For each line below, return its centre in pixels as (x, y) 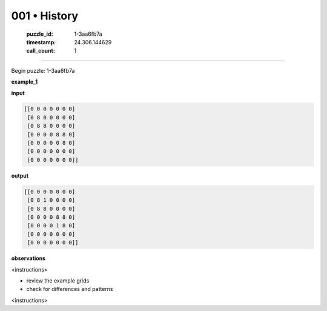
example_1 (25, 82)
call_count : (41, 51)
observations (28, 258)
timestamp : (41, 42)
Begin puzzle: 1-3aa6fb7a (43, 70)
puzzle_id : (40, 34)
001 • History (45, 16)
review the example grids (58, 280)
